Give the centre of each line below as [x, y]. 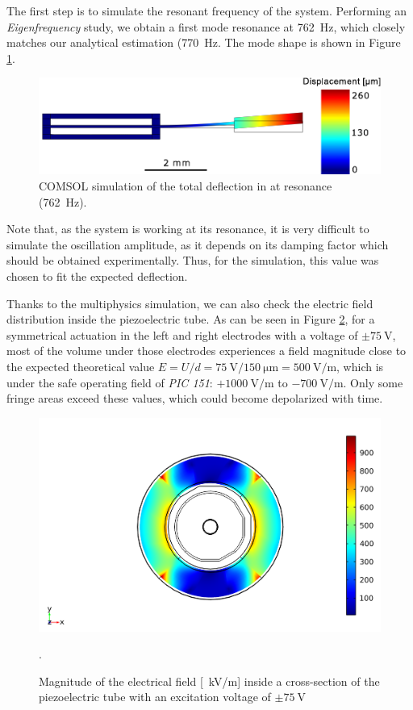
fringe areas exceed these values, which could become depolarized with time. [195, 398]
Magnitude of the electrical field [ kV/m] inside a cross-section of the [209, 681]
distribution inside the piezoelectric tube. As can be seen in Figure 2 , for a [191, 319]
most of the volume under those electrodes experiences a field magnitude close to [206, 351]
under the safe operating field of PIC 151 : [110, 382]
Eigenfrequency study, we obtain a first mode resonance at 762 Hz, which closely [206, 26]
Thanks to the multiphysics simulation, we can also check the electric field [190, 303]
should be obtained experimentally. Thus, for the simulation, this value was [193, 260]
